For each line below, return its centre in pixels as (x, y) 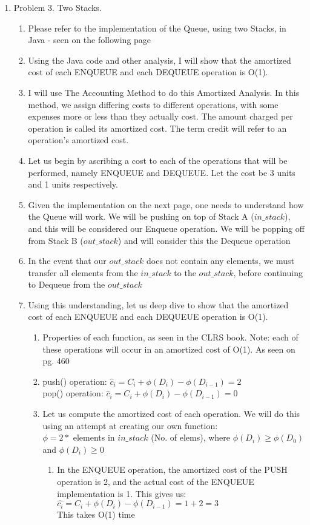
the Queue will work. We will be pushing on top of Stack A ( (141, 216)
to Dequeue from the (67, 284)
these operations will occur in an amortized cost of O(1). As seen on (169, 349)
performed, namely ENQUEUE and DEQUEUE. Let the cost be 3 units (162, 172)
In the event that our (67, 261)
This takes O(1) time (96, 514)
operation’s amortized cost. (78, 140)
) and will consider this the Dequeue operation (204, 240)
